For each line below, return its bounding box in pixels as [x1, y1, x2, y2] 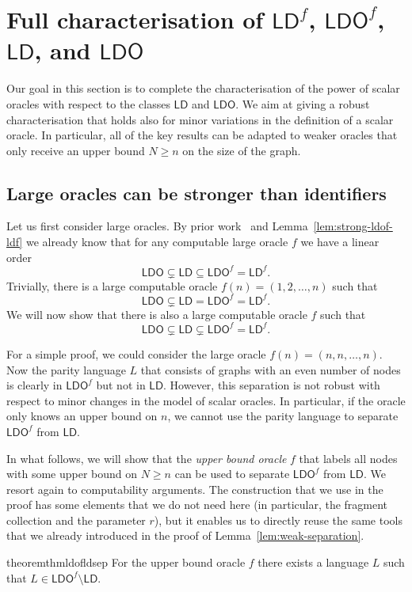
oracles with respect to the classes [6, 95, 170, 112]
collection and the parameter [6, 511, 146, 528]
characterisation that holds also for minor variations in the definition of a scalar [6, 111, 394, 127]
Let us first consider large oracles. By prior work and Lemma [6, 218, 308, 234]
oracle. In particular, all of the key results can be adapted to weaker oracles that [6, 127, 398, 143]
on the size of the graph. [182, 142, 301, 158]
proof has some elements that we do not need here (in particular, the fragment [6, 496, 388, 513]
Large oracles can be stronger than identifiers [6, 180, 387, 205]
